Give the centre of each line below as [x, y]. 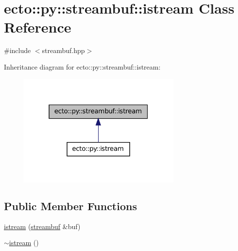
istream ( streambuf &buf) [42, 226]
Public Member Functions [70, 206]
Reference [38, 27]
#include [17, 50]
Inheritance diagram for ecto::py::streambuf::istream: [82, 66]
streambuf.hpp [63, 50]
